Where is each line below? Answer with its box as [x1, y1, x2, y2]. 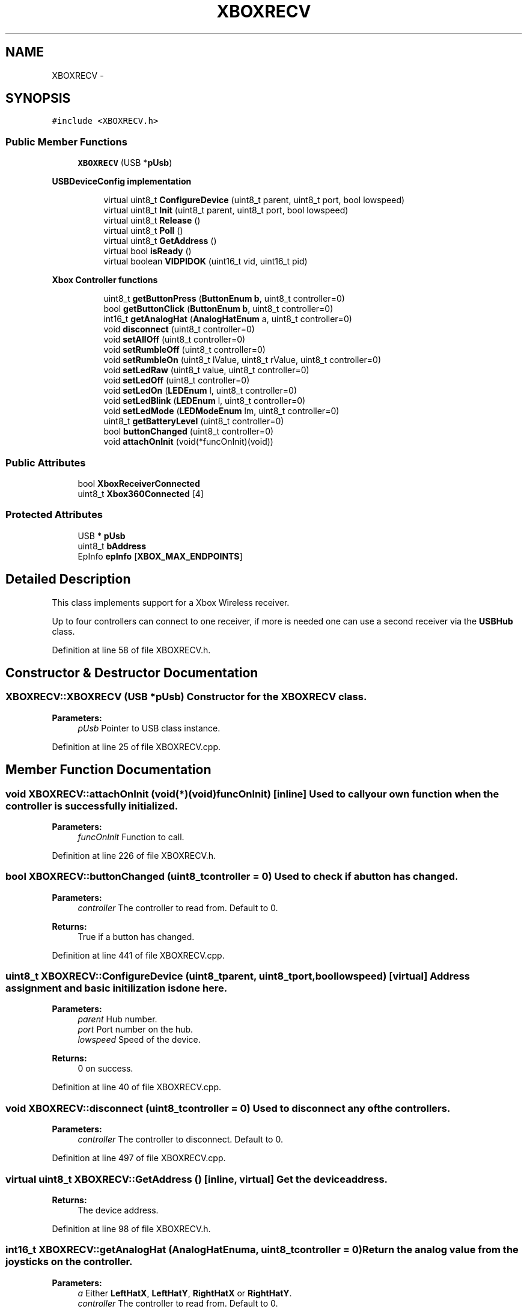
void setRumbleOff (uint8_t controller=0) [103, 344, 266, 355]
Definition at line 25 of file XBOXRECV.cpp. [52, 741, 221, 752]
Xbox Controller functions [52, 275, 158, 285]
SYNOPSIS [5, 91, 71, 106]
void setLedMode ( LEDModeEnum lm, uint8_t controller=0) [103, 406, 340, 416]
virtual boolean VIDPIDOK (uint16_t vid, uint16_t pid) [103, 256, 308, 267]
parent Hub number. [78, 1014, 157, 1025]
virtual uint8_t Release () [103, 215, 201, 226]
